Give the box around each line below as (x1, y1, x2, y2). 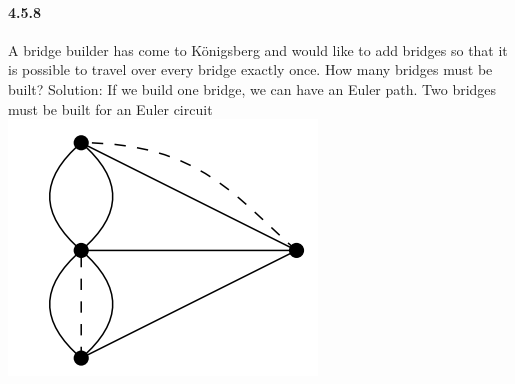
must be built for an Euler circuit (8, 98, 213, 119)
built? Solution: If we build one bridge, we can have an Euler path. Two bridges (8, 78, 497, 99)
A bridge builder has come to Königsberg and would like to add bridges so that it (8, 39, 508, 60)
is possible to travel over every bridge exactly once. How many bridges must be (8, 59, 493, 80)
